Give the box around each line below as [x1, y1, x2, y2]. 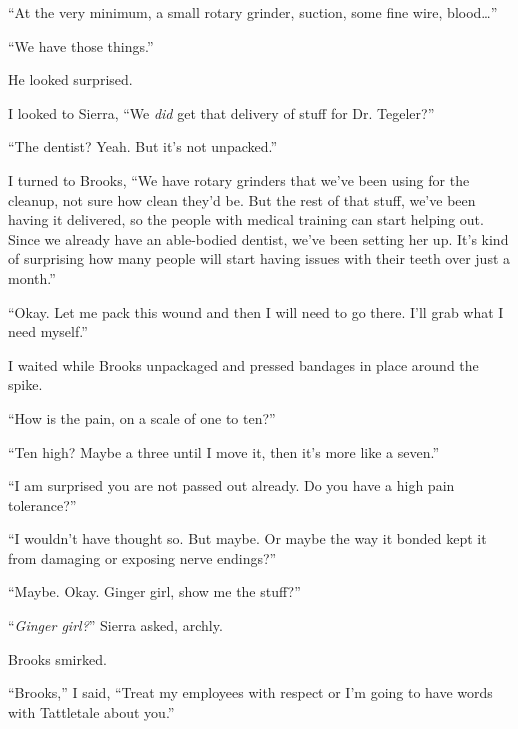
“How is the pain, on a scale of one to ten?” [8, 407, 276, 428]
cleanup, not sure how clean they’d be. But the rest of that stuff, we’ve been [8, 189, 476, 210]
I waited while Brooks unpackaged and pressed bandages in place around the [8, 354, 479, 375]
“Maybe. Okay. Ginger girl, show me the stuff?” [8, 581, 301, 602]
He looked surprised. [8, 69, 133, 90]
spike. [8, 374, 43, 395]
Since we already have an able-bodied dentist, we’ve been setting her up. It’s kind [8, 228, 509, 249]
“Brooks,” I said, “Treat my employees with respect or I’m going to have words [8, 682, 493, 703]
